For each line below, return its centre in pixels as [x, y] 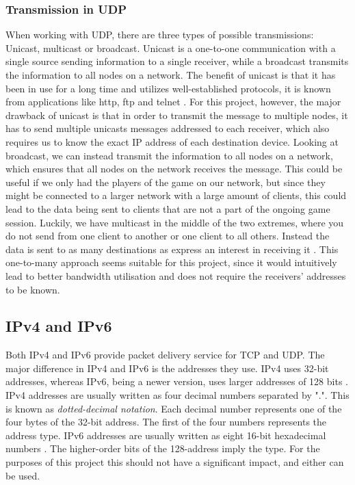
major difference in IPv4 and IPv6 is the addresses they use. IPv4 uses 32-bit [167, 368]
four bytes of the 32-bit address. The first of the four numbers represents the [166, 422]
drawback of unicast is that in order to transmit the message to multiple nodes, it [177, 115]
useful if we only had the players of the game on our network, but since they [166, 182]
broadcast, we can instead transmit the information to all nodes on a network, [169, 155]
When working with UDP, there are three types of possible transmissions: [160, 35]
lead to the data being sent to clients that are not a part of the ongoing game [168, 208]
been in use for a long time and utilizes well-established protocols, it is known [168, 88]
